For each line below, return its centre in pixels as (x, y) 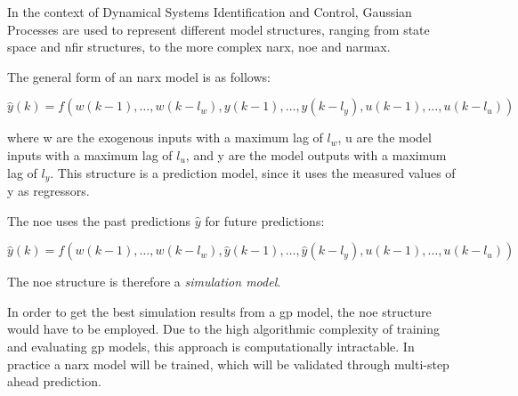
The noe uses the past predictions (99, 220)
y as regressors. (49, 191)
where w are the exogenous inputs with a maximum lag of (165, 137)
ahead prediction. (54, 381)
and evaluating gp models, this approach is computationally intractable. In (211, 346)
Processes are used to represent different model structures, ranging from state (219, 29)
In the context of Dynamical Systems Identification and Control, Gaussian (210, 12)
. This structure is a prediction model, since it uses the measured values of (253, 172)
